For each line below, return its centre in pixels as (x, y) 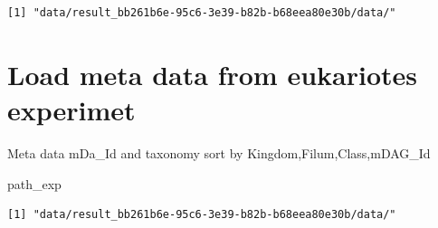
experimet (71, 109)
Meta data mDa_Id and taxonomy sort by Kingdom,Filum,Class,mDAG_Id (219, 152)
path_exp (34, 183)
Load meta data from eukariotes (212, 74)
